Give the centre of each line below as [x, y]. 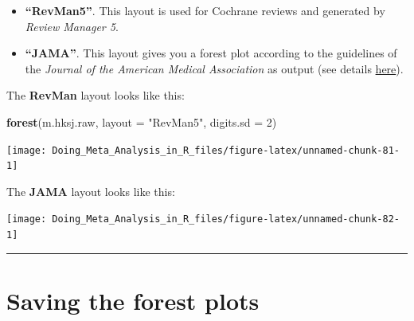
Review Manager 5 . [72, 26]
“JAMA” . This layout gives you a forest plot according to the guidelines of [211, 53]
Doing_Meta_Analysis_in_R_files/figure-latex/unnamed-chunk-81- [226, 150]
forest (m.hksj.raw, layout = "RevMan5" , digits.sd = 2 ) [142, 121]
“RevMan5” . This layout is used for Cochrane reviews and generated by [205, 10]
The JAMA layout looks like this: [91, 191]
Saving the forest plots [133, 300]
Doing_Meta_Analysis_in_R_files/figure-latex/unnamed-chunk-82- [226, 219]
